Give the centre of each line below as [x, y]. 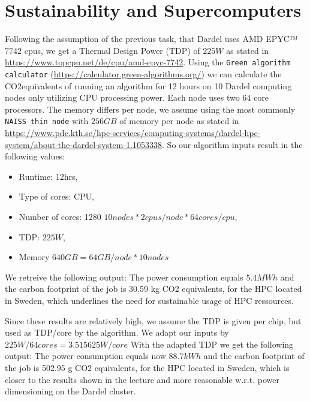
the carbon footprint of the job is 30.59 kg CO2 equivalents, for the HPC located [154, 289]
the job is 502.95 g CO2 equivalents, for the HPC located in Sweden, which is [147, 367]
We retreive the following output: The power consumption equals [124, 277]
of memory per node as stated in [179, 121]
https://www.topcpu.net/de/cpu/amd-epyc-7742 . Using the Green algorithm [148, 62]
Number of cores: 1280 [60, 217]
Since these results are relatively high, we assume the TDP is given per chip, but [153, 320]
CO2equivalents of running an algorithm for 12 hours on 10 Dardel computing [148, 85]
